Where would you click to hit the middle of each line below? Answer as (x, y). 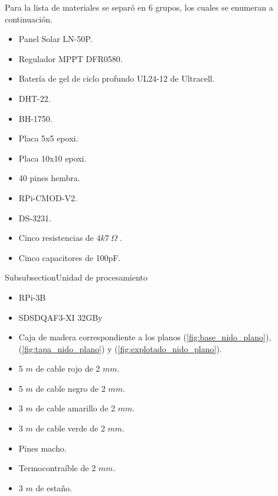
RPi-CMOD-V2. (48, 197)
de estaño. (54, 487)
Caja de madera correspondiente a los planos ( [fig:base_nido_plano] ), (145, 337)
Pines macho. (42, 448)
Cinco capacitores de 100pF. (70, 257)
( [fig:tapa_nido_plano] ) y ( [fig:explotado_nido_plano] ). (120, 348)
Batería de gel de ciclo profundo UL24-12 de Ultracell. (117, 78)
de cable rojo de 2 (68, 368)
